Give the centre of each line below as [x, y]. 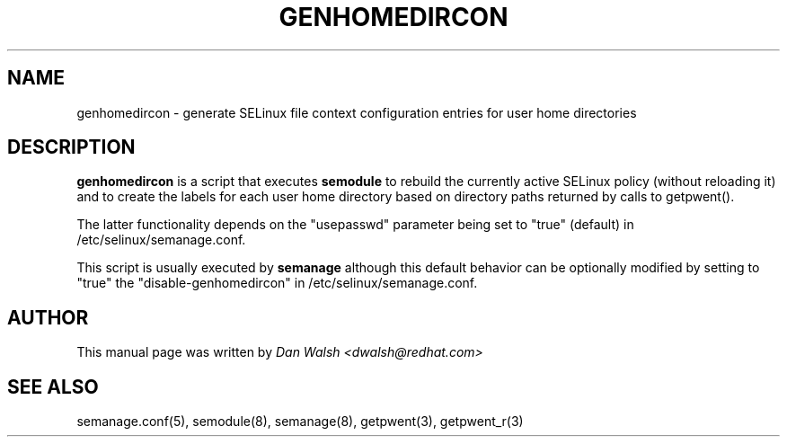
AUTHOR [48, 317]
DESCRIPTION [71, 147]
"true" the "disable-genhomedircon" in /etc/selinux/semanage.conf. [277, 283]
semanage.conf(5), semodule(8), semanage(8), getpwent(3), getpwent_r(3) [300, 422]
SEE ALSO [53, 386]
